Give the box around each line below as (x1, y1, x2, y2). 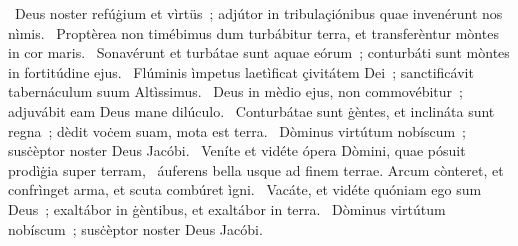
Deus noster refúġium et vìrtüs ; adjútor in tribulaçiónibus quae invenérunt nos (14, 3, 503, 23)
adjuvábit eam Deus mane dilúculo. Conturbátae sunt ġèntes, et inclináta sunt (8, 100, 495, 121)
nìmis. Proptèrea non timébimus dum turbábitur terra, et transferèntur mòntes (8, 22, 499, 43)
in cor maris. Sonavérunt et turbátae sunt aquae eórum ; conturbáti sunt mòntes (8, 42, 510, 63)
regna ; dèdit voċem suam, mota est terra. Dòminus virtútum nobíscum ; (8, 120, 466, 141)
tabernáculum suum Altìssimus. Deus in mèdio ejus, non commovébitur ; (8, 81, 463, 102)
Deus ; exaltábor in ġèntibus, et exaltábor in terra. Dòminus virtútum (8, 198, 446, 219)
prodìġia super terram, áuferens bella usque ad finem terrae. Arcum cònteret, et (8, 159, 504, 180)
